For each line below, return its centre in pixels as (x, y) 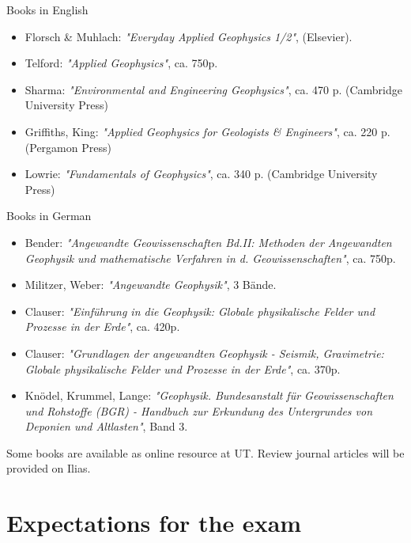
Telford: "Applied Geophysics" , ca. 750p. (121, 63)
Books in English (47, 9)
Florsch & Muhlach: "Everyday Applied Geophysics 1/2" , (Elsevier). (189, 36)
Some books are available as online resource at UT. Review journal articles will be (205, 452)
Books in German (49, 216)
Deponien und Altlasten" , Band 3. (106, 426)
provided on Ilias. (49, 468)
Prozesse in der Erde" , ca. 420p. (102, 327)
